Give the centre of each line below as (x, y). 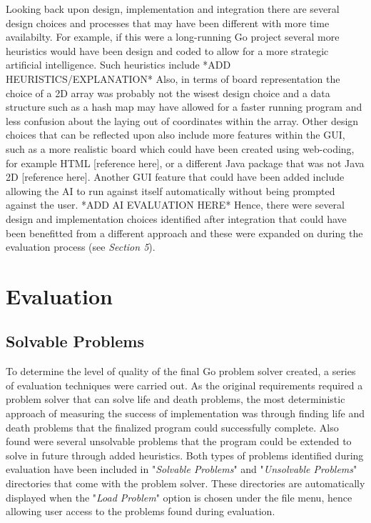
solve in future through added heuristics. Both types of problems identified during (185, 455)
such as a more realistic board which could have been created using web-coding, (180, 148)
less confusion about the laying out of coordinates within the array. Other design (182, 120)
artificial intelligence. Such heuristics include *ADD (118, 65)
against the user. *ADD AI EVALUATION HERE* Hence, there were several (175, 205)
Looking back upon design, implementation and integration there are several (173, 9)
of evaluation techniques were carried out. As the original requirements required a (184, 385)
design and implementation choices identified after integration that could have (176, 218)
